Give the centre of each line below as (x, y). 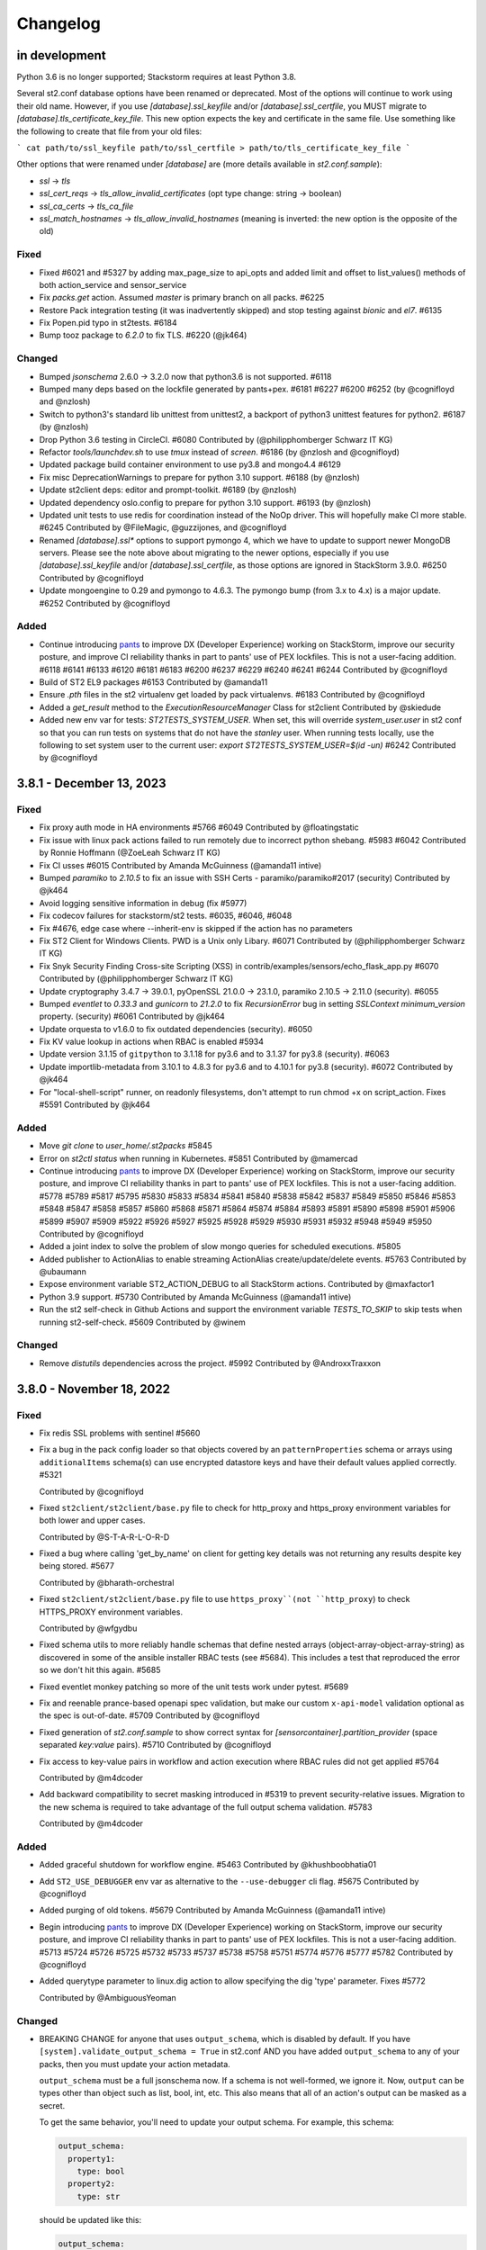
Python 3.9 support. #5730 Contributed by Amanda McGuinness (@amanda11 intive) (195, 1297)
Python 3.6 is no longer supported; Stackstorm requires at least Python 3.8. (157, 77)
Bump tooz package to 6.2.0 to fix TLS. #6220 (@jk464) (143, 335)
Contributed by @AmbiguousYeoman (108, 1997)
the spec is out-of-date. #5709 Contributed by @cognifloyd (149, 1715)
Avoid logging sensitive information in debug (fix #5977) (143, 903)
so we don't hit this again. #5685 (100, 1670)
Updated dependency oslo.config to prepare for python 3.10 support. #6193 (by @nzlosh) (205, 502)
